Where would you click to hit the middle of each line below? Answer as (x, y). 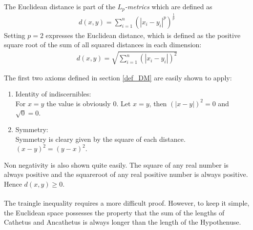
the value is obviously (79, 103)
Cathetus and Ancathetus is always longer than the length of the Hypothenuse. (123, 222)
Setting (15, 35)
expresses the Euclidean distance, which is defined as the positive (143, 35)
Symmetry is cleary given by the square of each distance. (100, 139)
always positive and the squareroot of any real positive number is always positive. (126, 174)
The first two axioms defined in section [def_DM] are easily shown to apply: (118, 77)
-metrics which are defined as (169, 6)
